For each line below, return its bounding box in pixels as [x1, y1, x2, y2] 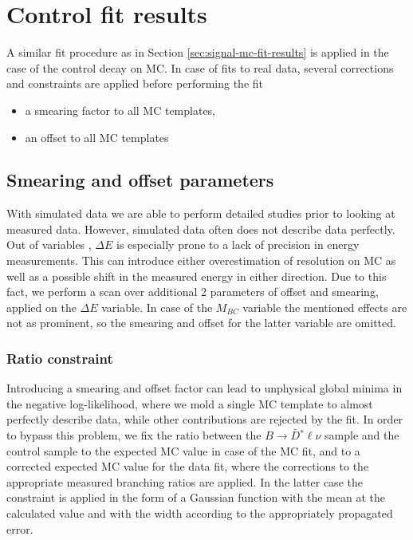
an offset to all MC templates [25, 128, 169, 145]
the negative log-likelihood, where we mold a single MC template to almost [6, 395, 373, 412]
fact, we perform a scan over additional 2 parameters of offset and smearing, [6, 283, 379, 300]
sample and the [324, 427, 399, 443]
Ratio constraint [6, 348, 113, 368]
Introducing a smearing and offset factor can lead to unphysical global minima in [6, 380, 403, 396]
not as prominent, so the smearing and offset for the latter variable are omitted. [6, 314, 396, 331]
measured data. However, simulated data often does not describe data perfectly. [6, 220, 395, 237]
